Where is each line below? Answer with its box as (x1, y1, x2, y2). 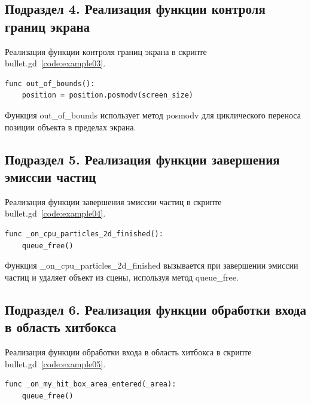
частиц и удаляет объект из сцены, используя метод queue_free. (5, 270, 239, 283)
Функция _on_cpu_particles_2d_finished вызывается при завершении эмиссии (5, 259, 298, 272)
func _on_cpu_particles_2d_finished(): (5, 229, 163, 238)
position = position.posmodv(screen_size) (22, 91, 193, 100)
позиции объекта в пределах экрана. (5, 120, 136, 133)
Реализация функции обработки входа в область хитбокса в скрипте (5, 345, 252, 358)
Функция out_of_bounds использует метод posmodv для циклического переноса (5, 108, 301, 121)
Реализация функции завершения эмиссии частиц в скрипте (5, 195, 222, 208)
